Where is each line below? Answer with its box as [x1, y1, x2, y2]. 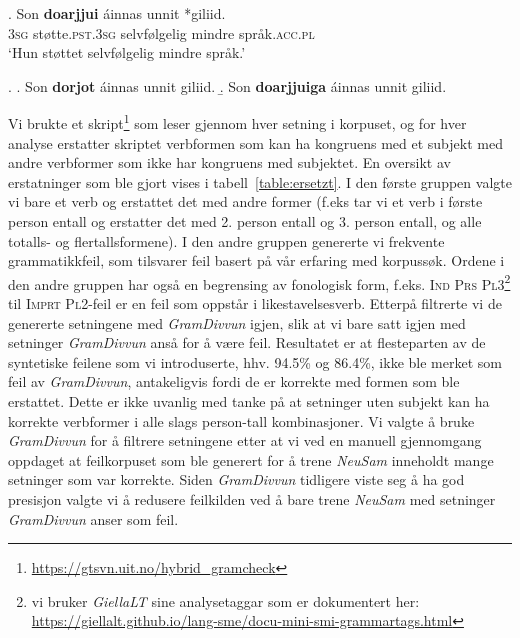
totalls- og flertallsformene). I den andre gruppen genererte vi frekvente [8, 230, 445, 251]
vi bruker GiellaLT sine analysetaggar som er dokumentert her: [31, 590, 420, 611]
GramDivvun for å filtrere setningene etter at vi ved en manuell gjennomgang [8, 430, 482, 451]
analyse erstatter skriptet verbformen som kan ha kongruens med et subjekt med [8, 132, 503, 153]
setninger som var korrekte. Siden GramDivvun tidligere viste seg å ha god [8, 469, 465, 490]
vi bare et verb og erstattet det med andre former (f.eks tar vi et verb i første [8, 191, 483, 212]
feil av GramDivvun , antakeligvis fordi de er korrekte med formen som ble [8, 371, 460, 392]
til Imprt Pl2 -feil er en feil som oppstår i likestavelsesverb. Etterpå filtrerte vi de [8, 293, 502, 314]
